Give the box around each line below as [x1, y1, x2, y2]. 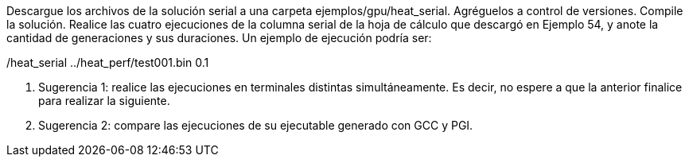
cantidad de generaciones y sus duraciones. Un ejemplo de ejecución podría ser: [6, 31, 432, 45]
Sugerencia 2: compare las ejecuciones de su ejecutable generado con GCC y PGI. [38, 118, 473, 132]
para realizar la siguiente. [38, 94, 170, 107]
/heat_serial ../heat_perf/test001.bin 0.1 [6, 56, 209, 69]
